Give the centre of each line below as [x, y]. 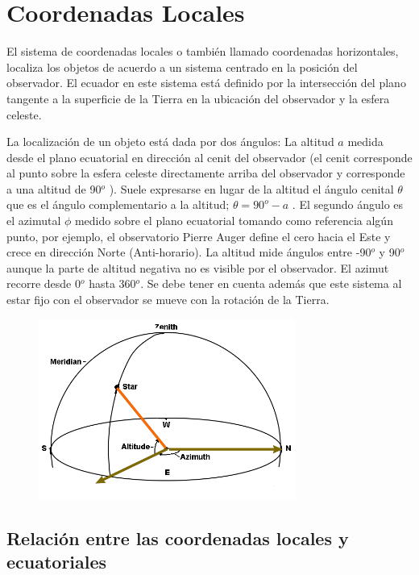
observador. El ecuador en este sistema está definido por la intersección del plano [206, 83]
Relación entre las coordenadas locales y [178, 537]
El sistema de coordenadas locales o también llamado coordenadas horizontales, [203, 51]
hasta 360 [112, 283]
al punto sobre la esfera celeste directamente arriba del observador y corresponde [206, 173]
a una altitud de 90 [54, 188]
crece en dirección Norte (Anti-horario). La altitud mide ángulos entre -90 [189, 252]
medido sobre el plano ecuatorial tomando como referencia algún [234, 221]
